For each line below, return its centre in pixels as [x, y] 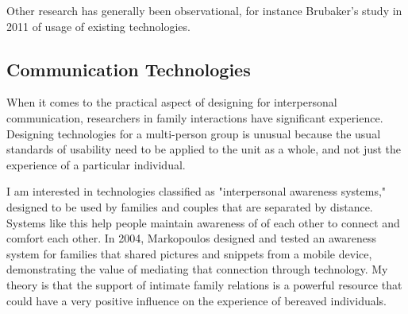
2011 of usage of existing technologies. [98, 26]
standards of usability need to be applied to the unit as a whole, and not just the [204, 149]
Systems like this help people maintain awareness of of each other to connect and [203, 222]
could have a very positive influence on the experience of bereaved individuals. [197, 300]
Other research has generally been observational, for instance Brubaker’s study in [204, 10]
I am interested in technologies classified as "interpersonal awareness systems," [196, 191]
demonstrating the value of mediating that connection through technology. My [197, 269]
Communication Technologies [129, 69]
